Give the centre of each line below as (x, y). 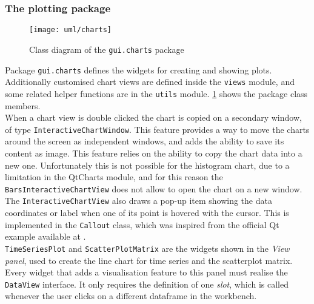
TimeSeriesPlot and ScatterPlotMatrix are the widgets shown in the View (147, 248)
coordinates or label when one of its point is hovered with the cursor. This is (147, 213)
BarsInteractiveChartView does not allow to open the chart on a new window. (154, 188)
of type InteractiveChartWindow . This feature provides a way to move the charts (157, 129)
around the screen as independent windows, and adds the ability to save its (145, 141)
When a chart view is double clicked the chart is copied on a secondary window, (153, 117)
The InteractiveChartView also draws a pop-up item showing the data (139, 201)
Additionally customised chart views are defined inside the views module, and (150, 82)
